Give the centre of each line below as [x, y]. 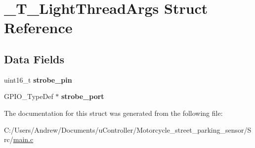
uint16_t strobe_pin [38, 79]
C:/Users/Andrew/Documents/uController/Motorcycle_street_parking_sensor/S [128, 129]
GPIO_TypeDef [29, 96]
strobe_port [83, 96]
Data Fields [34, 59]
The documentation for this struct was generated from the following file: [113, 113]
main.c [23, 139]
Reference [38, 27]
